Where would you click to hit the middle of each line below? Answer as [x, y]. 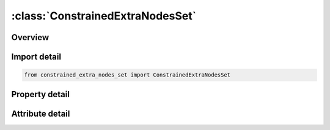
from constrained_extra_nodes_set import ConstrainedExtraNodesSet [127, 75]
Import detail [36, 57]
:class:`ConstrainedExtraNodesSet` [104, 16]
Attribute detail [41, 113]
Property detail [41, 94]
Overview [30, 37]
